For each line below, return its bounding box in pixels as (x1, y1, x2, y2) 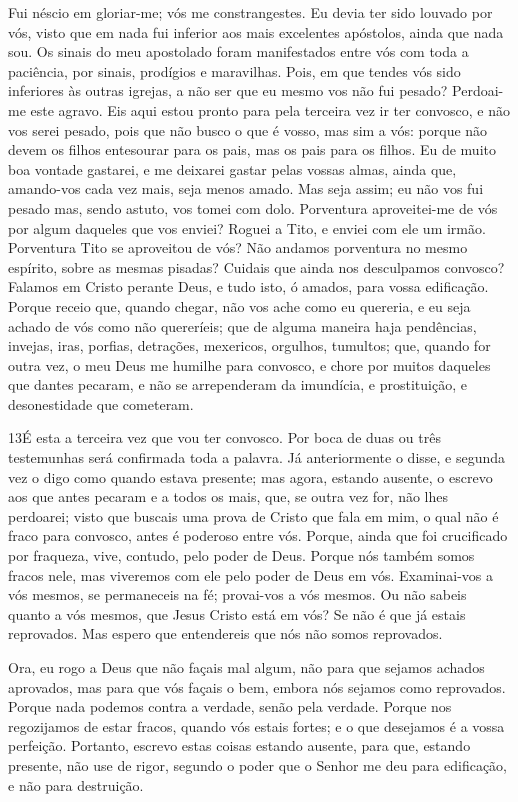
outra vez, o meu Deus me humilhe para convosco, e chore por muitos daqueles (8, 354, 491, 375)
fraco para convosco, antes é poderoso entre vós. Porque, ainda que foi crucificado (8, 525, 508, 546)
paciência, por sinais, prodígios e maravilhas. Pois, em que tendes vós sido (8, 60, 461, 81)
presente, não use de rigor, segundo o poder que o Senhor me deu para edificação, (8, 754, 508, 775)
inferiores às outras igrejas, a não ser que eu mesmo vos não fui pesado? (8, 80, 448, 101)
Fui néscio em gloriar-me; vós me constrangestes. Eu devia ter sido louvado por (8, 2, 493, 22)
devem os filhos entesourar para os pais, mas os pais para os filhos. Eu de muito (8, 139, 496, 160)
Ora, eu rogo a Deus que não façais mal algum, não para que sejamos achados (8, 657, 485, 677)
